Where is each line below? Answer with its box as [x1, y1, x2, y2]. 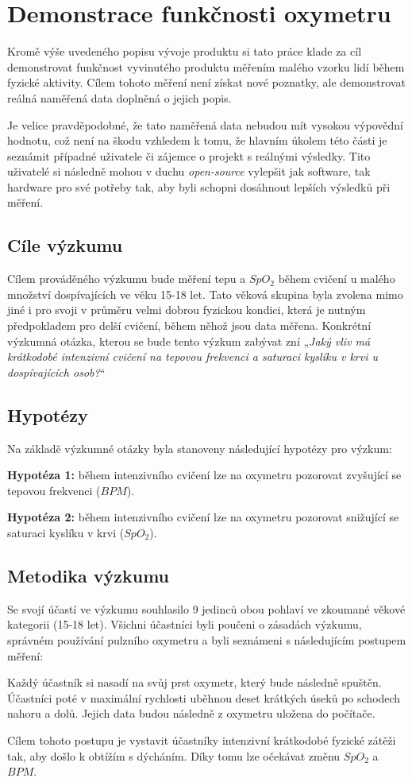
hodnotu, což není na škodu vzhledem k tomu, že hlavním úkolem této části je [7, 132, 387, 149]
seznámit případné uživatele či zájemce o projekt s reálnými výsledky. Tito [7, 147, 371, 164]
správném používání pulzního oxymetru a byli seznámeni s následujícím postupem [7, 631, 406, 648]
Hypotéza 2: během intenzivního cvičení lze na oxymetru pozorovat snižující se [7, 509, 399, 525]
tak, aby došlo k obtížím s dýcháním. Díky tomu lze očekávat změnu [7, 747, 341, 764]
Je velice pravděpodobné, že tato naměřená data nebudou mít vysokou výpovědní [7, 116, 403, 133]
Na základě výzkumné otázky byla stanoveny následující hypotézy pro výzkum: [7, 439, 392, 456]
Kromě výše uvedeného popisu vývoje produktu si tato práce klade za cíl [7, 43, 362, 60]
